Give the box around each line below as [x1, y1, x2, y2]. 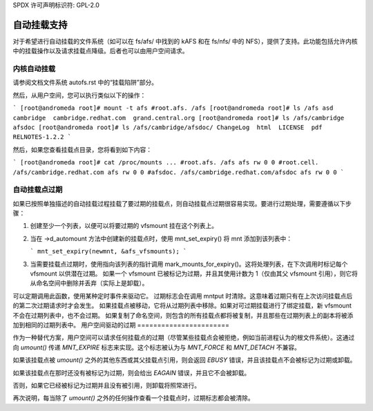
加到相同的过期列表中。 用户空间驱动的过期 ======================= [12, 321, 229, 329]
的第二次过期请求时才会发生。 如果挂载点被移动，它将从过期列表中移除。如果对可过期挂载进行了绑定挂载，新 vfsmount [12, 301, 352, 310]
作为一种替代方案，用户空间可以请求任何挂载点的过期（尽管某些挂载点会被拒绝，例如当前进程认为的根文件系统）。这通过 [12, 334, 355, 342]
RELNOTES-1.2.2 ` [12, 133, 72, 141]
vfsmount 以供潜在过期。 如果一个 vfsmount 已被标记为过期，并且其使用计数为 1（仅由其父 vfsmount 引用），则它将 [30, 269, 358, 278]
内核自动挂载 [12, 64, 56, 74]
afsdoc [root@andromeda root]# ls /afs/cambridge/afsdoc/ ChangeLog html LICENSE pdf [12, 124, 323, 131]
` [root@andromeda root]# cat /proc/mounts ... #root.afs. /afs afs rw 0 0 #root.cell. [12, 159, 319, 166]
